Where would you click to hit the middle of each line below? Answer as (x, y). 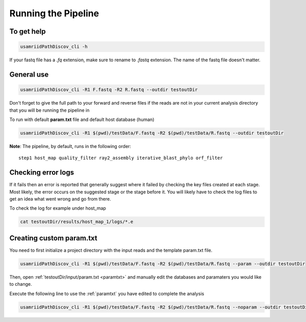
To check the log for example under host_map (58, 208)
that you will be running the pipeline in (49, 110)
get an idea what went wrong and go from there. (60, 199)
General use (29, 74)
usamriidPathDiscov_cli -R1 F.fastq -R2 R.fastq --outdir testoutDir (109, 90)
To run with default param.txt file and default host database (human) (82, 119)
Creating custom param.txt (53, 238)
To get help (28, 31)
